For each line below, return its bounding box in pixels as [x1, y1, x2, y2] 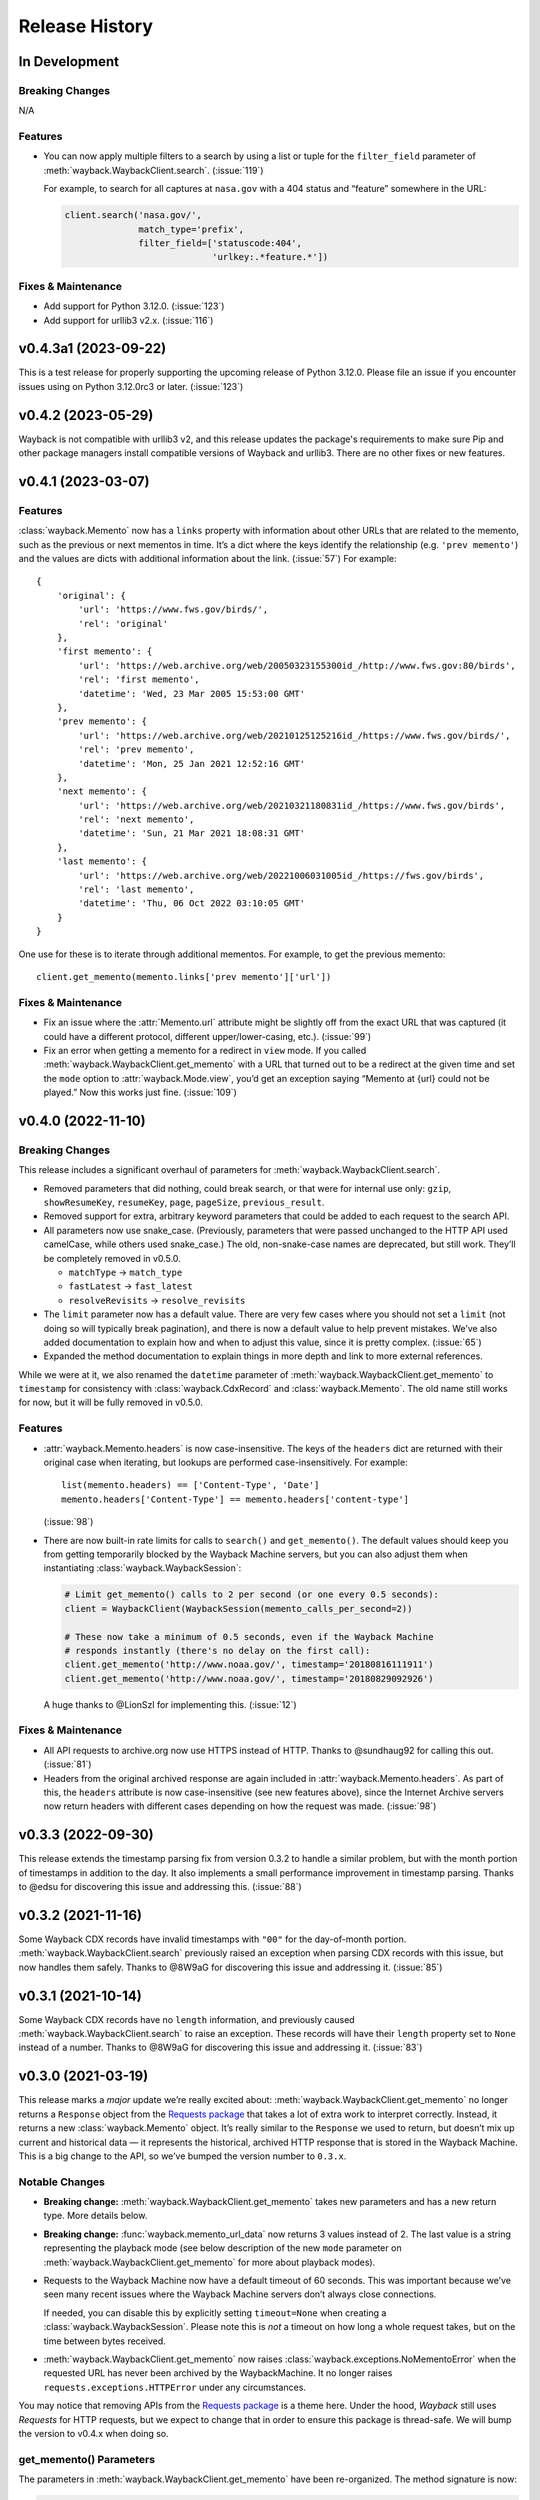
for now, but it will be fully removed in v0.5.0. [18, 1396, 204, 1409]
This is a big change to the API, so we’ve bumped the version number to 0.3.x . [18, 2150, 347, 2162]
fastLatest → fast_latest [68, 1280, 194, 1292]
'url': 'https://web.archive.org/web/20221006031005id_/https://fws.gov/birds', [78, 870, 485, 881]
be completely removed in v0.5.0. [43, 1252, 182, 1264]
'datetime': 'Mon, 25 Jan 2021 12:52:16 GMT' [78, 758, 305, 769]
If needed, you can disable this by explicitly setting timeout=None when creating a [43, 2306, 387, 2319]
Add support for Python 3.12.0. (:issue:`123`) [43, 300, 225, 312]
